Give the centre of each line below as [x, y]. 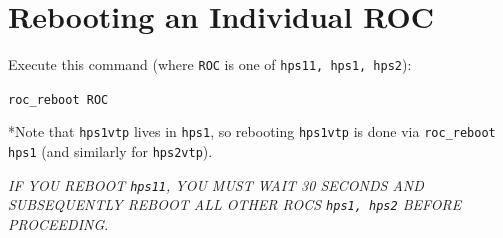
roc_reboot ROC [58, 99]
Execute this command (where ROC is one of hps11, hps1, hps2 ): [210, 64]
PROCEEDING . [58, 224]
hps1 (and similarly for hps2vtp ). [110, 151]
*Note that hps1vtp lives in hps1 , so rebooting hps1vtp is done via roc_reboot [252, 131]
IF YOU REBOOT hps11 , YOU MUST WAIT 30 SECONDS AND [216, 184]
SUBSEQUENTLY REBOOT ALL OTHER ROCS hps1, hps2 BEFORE [235, 204]
